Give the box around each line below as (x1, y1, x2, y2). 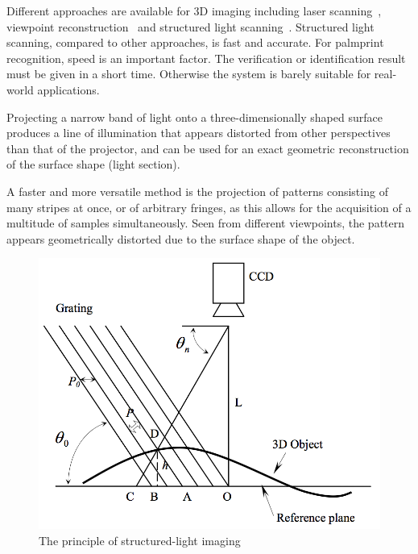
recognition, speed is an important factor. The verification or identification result (6, 49, 406, 66)
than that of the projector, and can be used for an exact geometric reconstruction (6, 140, 409, 156)
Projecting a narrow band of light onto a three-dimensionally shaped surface (6, 108, 383, 125)
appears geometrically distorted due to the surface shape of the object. (6, 230, 355, 247)
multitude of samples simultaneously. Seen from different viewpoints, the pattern (6, 215, 405, 231)
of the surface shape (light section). (6, 156, 180, 173)
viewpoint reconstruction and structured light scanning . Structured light (6, 18, 375, 35)
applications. (37, 81, 100, 98)
